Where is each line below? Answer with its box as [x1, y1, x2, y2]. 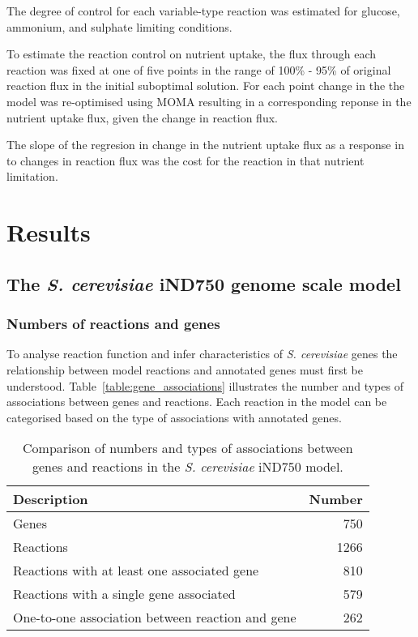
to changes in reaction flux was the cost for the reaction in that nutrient [6, 152, 365, 169]
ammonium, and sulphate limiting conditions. [6, 18, 232, 35]
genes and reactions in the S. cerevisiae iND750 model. [32, 457, 343, 477]
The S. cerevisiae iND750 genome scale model [6, 271, 401, 296]
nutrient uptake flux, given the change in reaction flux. [6, 109, 278, 126]
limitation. [6, 168, 58, 185]
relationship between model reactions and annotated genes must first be [6, 361, 363, 378]
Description [13, 490, 88, 509]
